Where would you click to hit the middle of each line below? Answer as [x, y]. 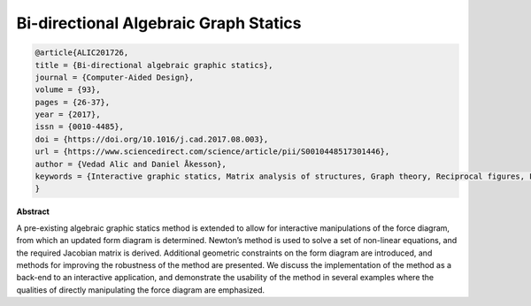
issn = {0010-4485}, [79, 127]
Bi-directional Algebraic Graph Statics [159, 23]
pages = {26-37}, [73, 102]
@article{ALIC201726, [82, 53]
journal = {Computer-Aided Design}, [115, 77]
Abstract [33, 211]
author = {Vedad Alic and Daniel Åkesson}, [131, 164]
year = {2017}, [68, 115]
